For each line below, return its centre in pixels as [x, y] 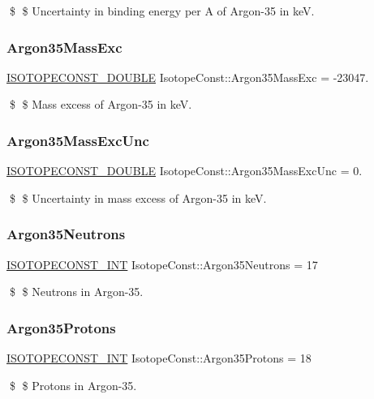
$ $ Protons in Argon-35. [73, 385]
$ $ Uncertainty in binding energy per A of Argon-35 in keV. [162, 11]
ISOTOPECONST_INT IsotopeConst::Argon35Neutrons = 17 [162, 264]
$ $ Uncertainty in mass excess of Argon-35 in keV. [138, 197]
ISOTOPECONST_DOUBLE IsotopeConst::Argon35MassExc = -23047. [188, 77]
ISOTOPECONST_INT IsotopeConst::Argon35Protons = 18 [159, 358]
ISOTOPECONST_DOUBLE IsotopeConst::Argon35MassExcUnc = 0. [185, 171]
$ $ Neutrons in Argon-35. [76, 292]
